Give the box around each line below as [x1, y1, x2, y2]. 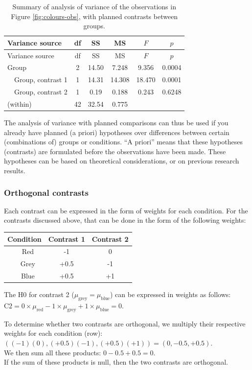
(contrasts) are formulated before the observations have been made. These [4, 146, 226, 156]
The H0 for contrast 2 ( [4, 289, 74, 300]
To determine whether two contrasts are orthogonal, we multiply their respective [4, 318, 246, 328]
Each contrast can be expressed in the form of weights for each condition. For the [4, 205, 248, 215]
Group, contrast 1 [14, 74, 68, 85]
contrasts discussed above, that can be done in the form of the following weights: [4, 215, 246, 225]
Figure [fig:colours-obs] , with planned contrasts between [11, 11, 178, 21]
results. [4, 165, 25, 176]
